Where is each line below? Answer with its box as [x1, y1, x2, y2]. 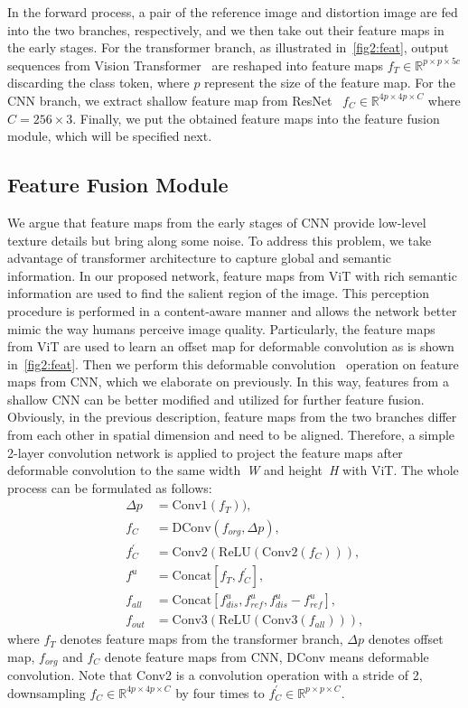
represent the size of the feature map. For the [204, 73, 455, 92]
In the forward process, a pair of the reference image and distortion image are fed [7, 3, 458, 21]
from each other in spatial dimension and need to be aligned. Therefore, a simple [7, 425, 455, 444]
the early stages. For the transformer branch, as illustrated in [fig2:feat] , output [7, 38, 449, 57]
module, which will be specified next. [7, 126, 212, 145]
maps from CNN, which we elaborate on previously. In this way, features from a [7, 372, 449, 391]
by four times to [175, 683, 265, 702]
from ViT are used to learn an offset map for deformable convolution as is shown [7, 337, 454, 356]
